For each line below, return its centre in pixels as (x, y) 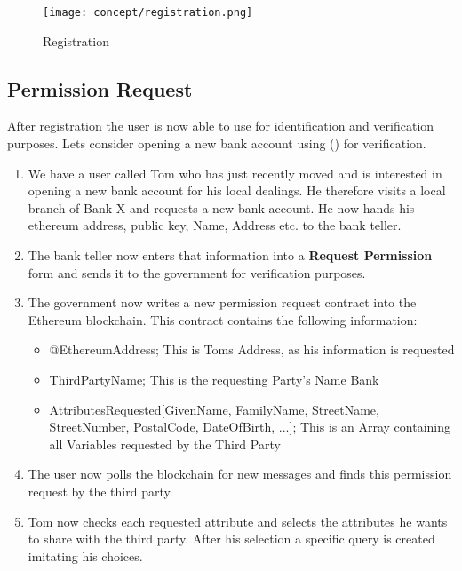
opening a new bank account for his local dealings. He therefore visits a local (237, 190)
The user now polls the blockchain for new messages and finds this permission (240, 474)
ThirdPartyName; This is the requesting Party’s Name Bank (214, 379)
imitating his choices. (85, 555)
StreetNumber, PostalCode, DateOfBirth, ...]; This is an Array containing (250, 427)
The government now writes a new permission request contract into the (222, 302)
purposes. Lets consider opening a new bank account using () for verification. (217, 143)
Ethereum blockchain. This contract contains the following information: (223, 319)
